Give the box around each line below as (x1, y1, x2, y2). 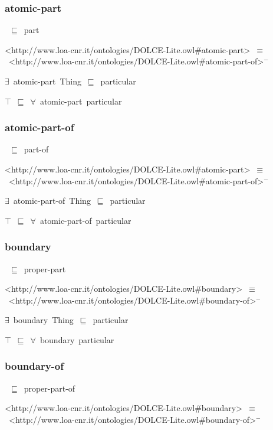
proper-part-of (24, 382, 75, 394)
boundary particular (40, 333, 114, 346)
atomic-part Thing (13, 75, 81, 87)
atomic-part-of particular (40, 214, 131, 226)
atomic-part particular (40, 95, 122, 107)
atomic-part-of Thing (13, 194, 91, 207)
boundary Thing (13, 314, 74, 326)
